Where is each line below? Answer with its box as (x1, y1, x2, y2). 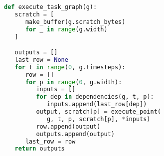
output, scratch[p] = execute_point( (36, 108, 162, 116)
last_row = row (25, 138, 76, 145)
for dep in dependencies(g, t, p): (36, 93, 154, 101)
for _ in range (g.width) (25, 25, 108, 33)
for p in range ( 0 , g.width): (25, 78, 122, 86)
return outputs (14, 145, 65, 153)
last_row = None (14, 56, 68, 63)
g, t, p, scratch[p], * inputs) (46, 115, 151, 123)
